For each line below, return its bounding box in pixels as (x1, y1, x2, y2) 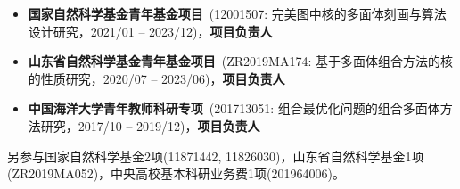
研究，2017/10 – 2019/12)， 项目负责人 (40, 116, 260, 135)
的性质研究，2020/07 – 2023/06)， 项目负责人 (28, 69, 285, 87)
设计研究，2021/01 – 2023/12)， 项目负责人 (28, 21, 273, 40)
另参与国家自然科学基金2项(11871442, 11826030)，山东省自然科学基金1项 (7, 146, 424, 165)
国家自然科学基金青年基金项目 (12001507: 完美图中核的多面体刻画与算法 (28, 4, 447, 22)
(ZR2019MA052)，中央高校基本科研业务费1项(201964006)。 (7, 164, 345, 183)
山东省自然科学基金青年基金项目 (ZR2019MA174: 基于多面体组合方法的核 (28, 52, 453, 70)
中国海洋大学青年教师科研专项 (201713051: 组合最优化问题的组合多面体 (28, 99, 440, 118)
